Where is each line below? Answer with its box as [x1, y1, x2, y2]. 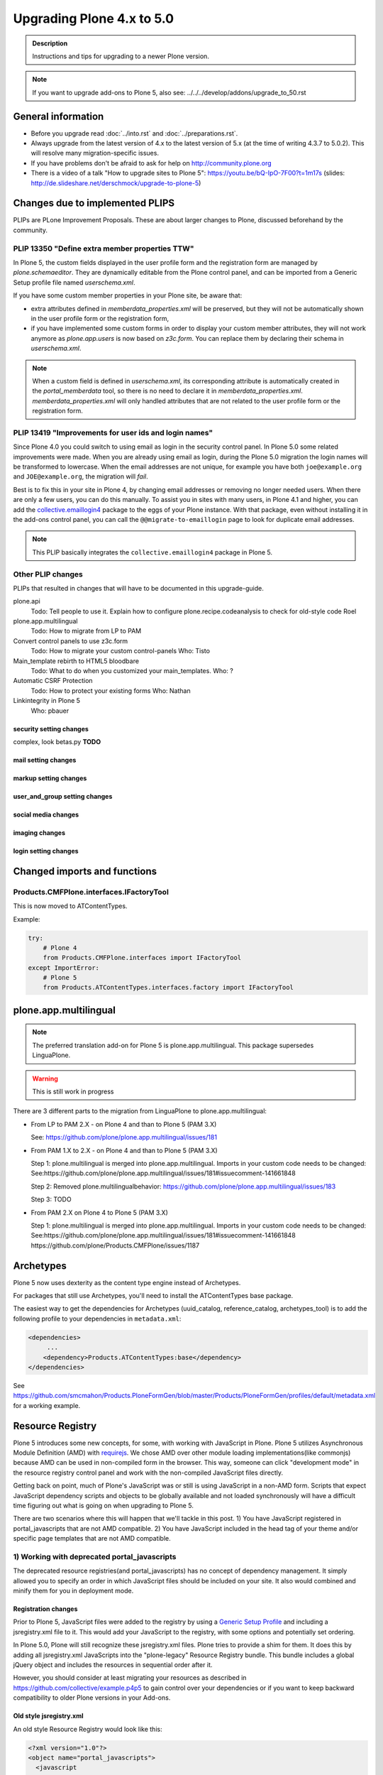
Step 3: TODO [30, 1195, 72, 1203]
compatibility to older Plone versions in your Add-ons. [13, 1693, 171, 1702]
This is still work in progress [32, 1087, 114, 1096]
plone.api [13, 597, 40, 606]
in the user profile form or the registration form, [30, 314, 170, 322]
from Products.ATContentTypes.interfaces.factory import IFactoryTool [43, 983, 294, 992]
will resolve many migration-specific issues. [30, 149, 160, 158]
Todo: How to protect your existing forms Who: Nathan [30, 686, 191, 695]
